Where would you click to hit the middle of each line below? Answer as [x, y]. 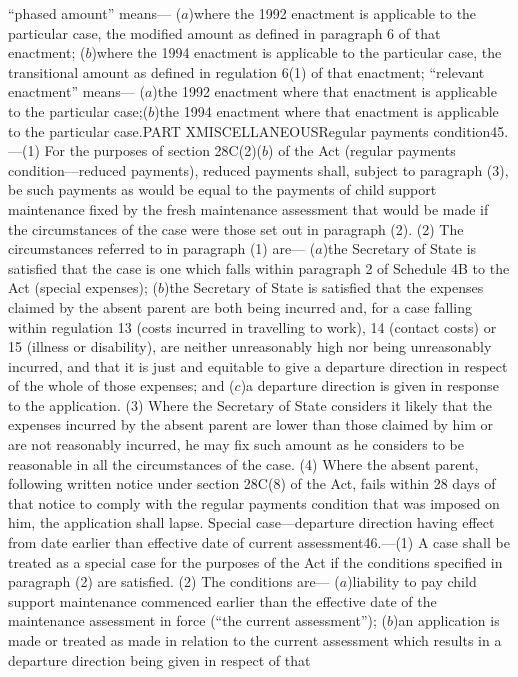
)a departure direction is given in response [369, 385]
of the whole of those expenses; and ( [121, 385]
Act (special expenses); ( [83, 287]
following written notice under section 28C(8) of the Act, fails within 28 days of [252, 483]
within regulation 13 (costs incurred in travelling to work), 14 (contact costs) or [252, 326]
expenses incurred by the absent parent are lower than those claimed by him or [251, 424]
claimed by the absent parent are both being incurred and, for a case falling [240, 306]
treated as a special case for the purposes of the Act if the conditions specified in [255, 561]
